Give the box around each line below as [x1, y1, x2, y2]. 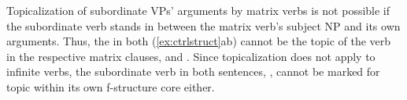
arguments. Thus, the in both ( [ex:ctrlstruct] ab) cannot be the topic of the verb [6, 33, 391, 49]
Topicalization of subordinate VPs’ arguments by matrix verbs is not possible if [6, 2, 390, 18]
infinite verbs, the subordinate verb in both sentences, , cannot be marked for [6, 63, 380, 80]
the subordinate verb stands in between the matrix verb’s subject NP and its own [6, 17, 401, 34]
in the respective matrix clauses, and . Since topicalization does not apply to [6, 48, 376, 64]
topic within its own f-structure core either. [6, 78, 215, 95]
